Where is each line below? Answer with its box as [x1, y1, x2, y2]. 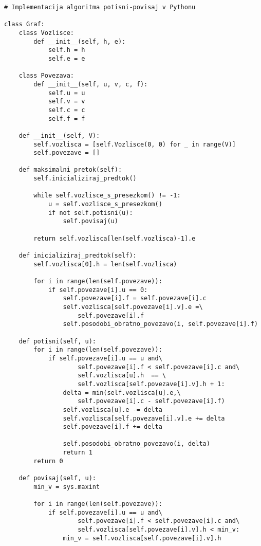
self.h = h [48, 46, 85, 54]
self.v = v [48, 98, 85, 105]
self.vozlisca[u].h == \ [78, 372, 166, 379]
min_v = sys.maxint [33, 483, 100, 490]
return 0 [33, 457, 63, 465]
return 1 [63, 449, 92, 457]
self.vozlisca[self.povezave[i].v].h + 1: [78, 380, 225, 388]
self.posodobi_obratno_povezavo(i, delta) [63, 440, 210, 448]
